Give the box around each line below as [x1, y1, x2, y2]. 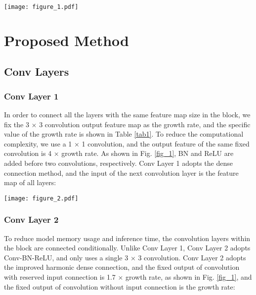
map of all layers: [4, 177, 56, 188]
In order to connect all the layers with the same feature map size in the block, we [4, 109, 251, 120]
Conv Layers [4, 64, 69, 79]
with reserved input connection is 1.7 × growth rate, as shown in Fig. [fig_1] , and [4, 272, 252, 282]
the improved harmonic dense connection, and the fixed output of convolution [4, 262, 240, 272]
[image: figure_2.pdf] [4, 195, 79, 202]
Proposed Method [4, 30, 129, 50]
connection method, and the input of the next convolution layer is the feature [4, 167, 239, 178]
